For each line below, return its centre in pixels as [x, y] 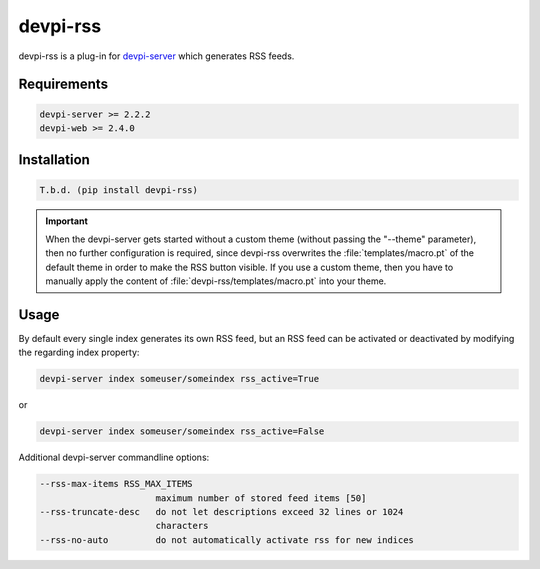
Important [67, 221]
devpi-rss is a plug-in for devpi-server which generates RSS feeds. [156, 56]
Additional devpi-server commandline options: [114, 457]
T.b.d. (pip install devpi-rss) [119, 189]
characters [182, 526]
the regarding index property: [79, 352]
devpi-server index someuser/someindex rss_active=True [179, 379]
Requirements [63, 84]
